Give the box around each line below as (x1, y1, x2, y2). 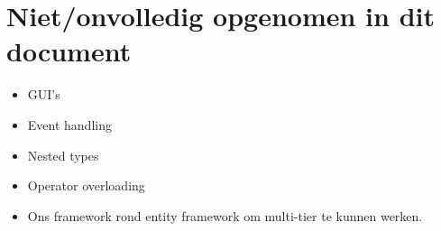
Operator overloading (27, 176, 145, 195)
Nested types (27, 145, 99, 164)
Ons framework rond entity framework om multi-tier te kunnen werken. (27, 206, 423, 225)
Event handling (27, 115, 112, 134)
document (6, 32, 132, 69)
